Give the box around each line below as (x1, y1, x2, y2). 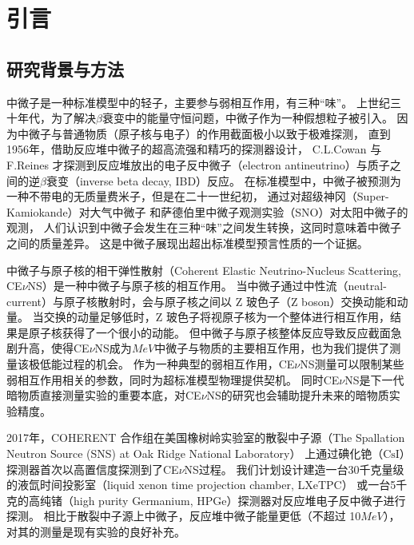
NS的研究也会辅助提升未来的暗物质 (206, 387, 389, 404)
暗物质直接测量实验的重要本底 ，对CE (6, 387, 201, 404)
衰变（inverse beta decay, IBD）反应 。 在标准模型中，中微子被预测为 (46, 172, 401, 189)
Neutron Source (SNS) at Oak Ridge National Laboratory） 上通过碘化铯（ (6, 445, 384, 462)
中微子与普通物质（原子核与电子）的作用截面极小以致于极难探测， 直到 (17, 125, 391, 141)
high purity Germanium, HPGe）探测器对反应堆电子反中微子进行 (73, 491, 406, 508)
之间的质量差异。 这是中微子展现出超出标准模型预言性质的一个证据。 (6, 234, 368, 251)
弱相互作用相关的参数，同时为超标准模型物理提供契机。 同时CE (6, 371, 340, 388)
